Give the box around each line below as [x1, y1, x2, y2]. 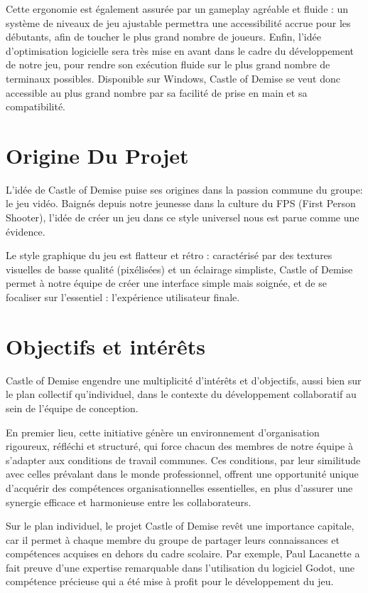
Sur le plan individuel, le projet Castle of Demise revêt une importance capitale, [6, 518, 355, 533]
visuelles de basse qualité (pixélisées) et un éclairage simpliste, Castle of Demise [6, 261, 353, 276]
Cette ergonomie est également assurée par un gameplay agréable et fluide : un [6, 1, 349, 16]
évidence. [6, 224, 45, 238]
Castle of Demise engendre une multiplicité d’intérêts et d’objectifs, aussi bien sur [6, 372, 362, 387]
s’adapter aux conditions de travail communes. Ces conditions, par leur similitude [6, 452, 361, 467]
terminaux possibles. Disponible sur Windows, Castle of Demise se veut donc [6, 70, 340, 85]
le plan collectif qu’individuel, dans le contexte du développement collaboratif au [6, 387, 357, 402]
